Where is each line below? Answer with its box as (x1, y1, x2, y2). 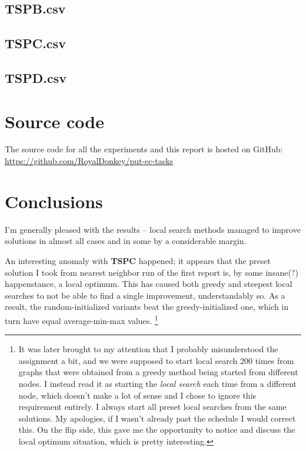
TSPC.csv (5, 34, 66, 52)
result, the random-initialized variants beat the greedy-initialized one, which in (5, 300, 289, 313)
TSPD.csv (5, 68, 66, 86)
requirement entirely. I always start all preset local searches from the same (18, 400, 287, 413)
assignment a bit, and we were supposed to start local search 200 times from (18, 354, 294, 366)
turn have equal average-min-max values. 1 (5, 312, 158, 326)
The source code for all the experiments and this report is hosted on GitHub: (5, 143, 283, 155)
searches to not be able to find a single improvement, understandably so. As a (5, 289, 285, 301)
